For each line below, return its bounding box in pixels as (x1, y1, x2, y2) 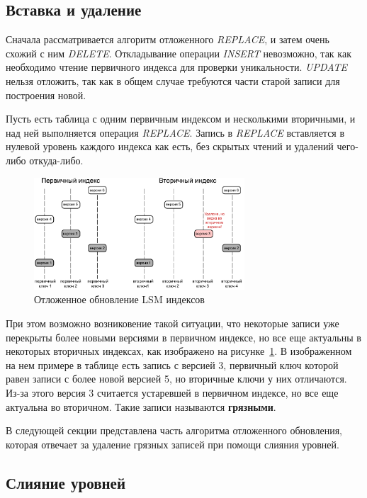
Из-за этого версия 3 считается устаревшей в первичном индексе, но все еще (6, 385, 339, 400)
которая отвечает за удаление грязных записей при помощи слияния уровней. (6, 436, 339, 451)
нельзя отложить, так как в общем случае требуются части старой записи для (6, 73, 340, 88)
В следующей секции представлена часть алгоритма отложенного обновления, (6, 423, 342, 438)
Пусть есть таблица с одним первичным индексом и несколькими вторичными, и (6, 111, 356, 126)
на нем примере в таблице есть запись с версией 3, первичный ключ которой (6, 357, 339, 372)
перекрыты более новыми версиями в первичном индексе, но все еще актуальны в (6, 329, 361, 344)
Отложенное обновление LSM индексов (34, 292, 205, 307)
